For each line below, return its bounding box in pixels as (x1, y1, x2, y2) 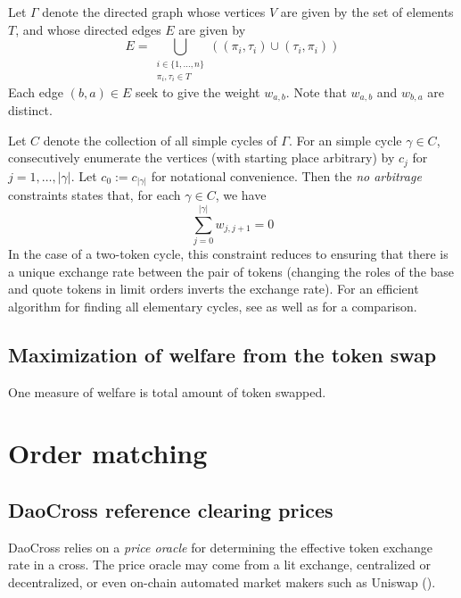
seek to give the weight (135, 82, 260, 101)
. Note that (285, 82, 347, 101)
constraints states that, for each (8, 186, 181, 204)
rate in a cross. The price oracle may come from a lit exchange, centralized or (8, 555, 432, 574)
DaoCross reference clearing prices (8, 495, 333, 523)
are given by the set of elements (280, 3, 454, 21)
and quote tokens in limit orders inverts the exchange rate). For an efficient (8, 279, 419, 298)
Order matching (8, 435, 208, 471)
